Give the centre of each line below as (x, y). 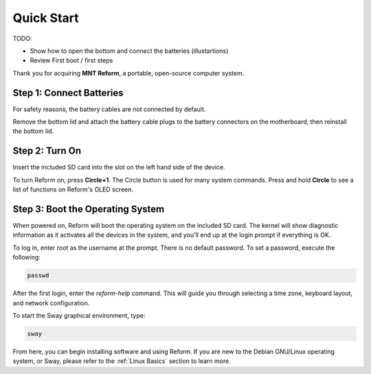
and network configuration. (51, 303)
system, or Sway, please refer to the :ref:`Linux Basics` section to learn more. (122, 361)
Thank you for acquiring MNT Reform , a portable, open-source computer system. (128, 73)
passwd (38, 276)
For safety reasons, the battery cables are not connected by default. (109, 109)
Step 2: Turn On (47, 151)
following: (26, 257)
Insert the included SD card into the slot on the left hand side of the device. (119, 167)
